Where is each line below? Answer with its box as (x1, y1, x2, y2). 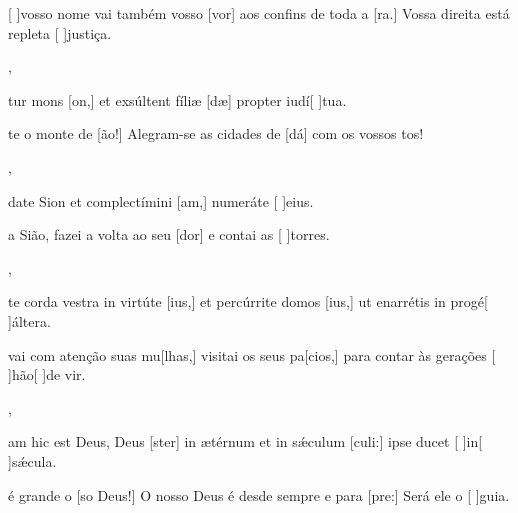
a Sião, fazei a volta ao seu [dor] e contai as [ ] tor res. (8, 224, 330, 245)
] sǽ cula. (8, 450, 57, 471)
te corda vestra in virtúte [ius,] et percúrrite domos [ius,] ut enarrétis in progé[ (8, 291, 488, 312)
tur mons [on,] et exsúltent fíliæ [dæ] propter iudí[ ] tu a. (8, 89, 347, 110)
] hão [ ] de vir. (8, 364, 86, 385)
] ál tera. (8, 310, 51, 331)
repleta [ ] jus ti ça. (8, 22, 112, 43)
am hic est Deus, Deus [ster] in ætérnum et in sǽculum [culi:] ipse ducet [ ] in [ (8, 431, 483, 452)
